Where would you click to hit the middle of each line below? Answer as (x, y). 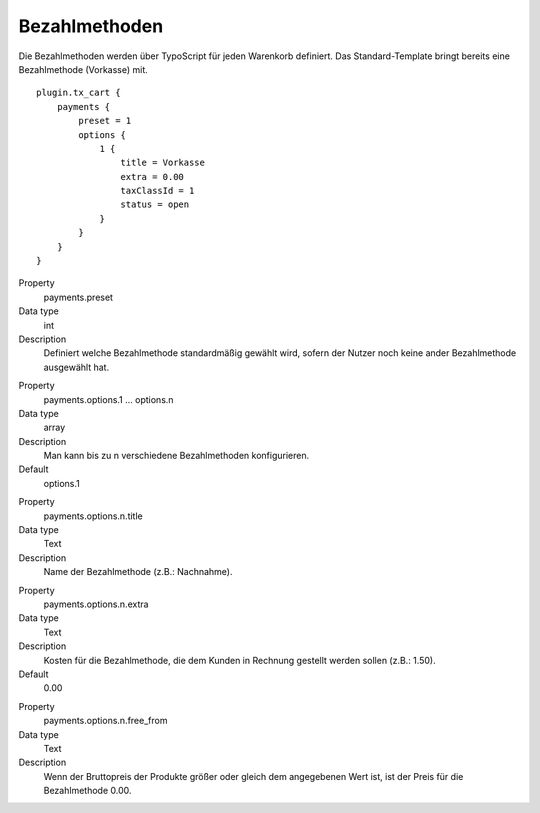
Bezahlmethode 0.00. (87, 791)
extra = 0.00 (152, 176)
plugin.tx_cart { (78, 93)
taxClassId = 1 (157, 191)
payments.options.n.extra (96, 604)
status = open (155, 204)
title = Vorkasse (162, 163)
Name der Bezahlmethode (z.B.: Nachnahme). (138, 572)
